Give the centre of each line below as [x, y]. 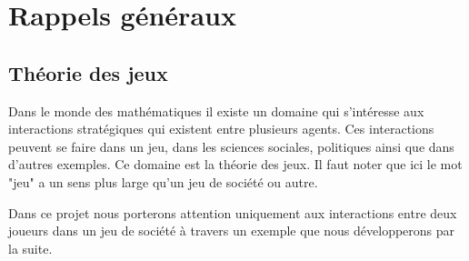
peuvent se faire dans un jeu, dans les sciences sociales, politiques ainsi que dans [231, 146]
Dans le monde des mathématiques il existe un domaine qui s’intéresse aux [216, 110]
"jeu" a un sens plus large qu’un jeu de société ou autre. [163, 181]
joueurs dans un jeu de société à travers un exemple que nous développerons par [232, 231]
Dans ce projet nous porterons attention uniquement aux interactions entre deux [233, 212]
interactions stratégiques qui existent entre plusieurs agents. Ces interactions [221, 129]
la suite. [30, 248]
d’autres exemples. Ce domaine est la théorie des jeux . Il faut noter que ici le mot [235, 164]
